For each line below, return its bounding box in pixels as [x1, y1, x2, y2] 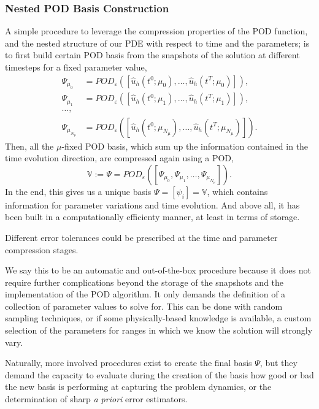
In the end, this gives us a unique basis [5, 185, 152, 197]
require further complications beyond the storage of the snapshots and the [5, 275, 284, 288]
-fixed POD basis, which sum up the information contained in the [61, 139, 309, 152]
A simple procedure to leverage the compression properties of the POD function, [5, 25, 308, 37]
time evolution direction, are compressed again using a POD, [5, 151, 234, 164]
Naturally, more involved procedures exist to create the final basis [5, 356, 252, 369]
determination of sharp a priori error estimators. [5, 392, 188, 405]
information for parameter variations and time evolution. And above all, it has [5, 198, 300, 211]
